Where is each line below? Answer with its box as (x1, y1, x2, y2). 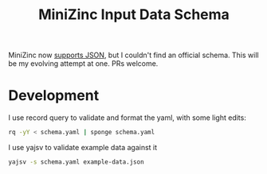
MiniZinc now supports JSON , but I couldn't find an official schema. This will (8, 50, 259, 60)
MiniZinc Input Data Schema (38, 6, 230, 24)
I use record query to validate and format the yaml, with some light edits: (8, 113, 247, 122)
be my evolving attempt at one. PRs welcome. (8, 59, 159, 68)
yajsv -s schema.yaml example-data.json (8, 158, 145, 166)
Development (8, 87, 100, 105)
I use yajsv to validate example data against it (8, 143, 158, 152)
